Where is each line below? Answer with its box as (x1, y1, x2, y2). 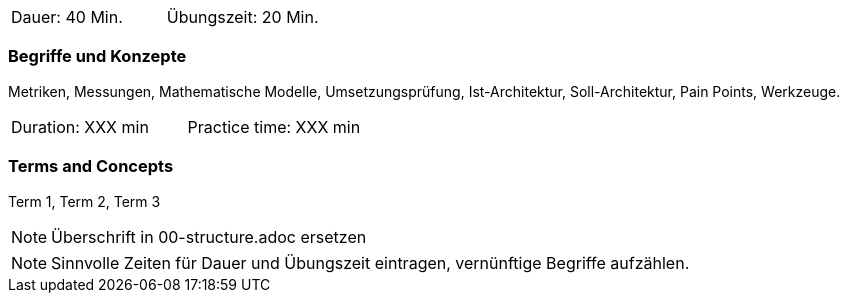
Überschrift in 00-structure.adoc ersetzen (51, 226, 367, 247)
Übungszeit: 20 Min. (166, 7, 319, 27)
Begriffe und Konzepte (8, 46, 187, 67)
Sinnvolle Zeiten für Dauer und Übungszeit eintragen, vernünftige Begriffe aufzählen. (51, 252, 690, 273)
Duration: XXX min (11, 116, 149, 137)
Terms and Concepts (8, 156, 174, 177)
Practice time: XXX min (187, 116, 361, 137)
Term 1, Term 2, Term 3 (8, 192, 161, 210)
